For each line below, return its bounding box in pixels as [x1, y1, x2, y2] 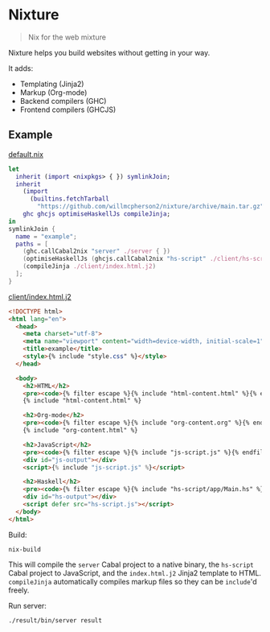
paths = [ [15, 240, 48, 248]
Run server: [8, 601, 47, 610]
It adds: [8, 63, 34, 73]
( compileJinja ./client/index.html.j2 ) [22, 262, 157, 271]
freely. [8, 585, 30, 595]
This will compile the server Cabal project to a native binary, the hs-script [8, 560, 255, 569]
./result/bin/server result [8, 616, 103, 625]
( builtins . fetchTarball [29, 195, 110, 203]
